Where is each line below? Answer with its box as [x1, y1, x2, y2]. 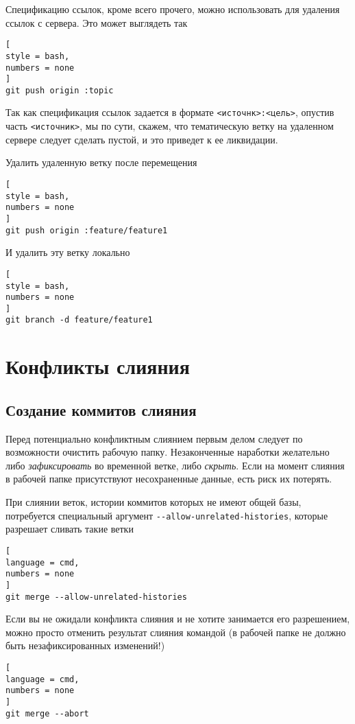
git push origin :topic [5, 85, 114, 95]
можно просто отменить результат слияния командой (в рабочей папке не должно [5, 624, 346, 639]
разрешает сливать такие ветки [5, 522, 134, 536]
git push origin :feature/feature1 [5, 225, 168, 235]
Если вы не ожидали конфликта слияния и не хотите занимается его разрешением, [5, 611, 350, 626]
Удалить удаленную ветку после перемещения [5, 155, 197, 170]
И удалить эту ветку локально [5, 245, 130, 259]
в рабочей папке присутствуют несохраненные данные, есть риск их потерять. [5, 471, 332, 486]
